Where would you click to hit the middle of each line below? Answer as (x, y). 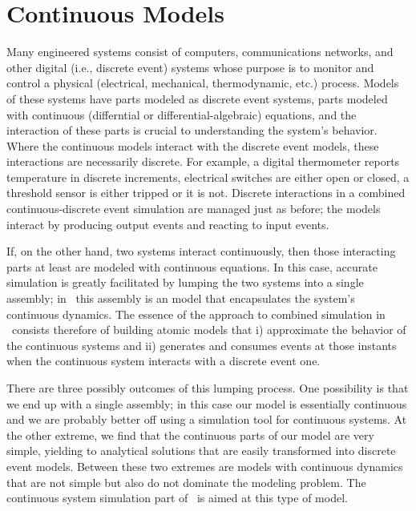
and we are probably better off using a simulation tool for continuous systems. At (207, 419)
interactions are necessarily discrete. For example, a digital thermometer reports (203, 161)
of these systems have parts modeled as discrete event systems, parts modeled (197, 98)
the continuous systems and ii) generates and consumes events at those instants (202, 345)
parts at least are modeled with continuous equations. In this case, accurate (192, 266)
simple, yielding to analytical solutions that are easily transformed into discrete (201, 451)
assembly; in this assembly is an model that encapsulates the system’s (181, 298)
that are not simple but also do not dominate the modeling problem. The (186, 482)
